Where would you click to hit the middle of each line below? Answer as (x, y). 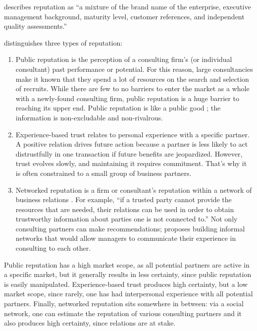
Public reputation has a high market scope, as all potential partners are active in (127, 264)
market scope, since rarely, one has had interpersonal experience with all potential (128, 294)
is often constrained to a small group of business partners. (103, 173)
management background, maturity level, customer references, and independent (124, 16)
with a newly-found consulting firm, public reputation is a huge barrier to (127, 98)
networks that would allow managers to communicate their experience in (126, 238)
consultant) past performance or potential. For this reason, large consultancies (134, 69)
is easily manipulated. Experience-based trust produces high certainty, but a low (126, 284)
